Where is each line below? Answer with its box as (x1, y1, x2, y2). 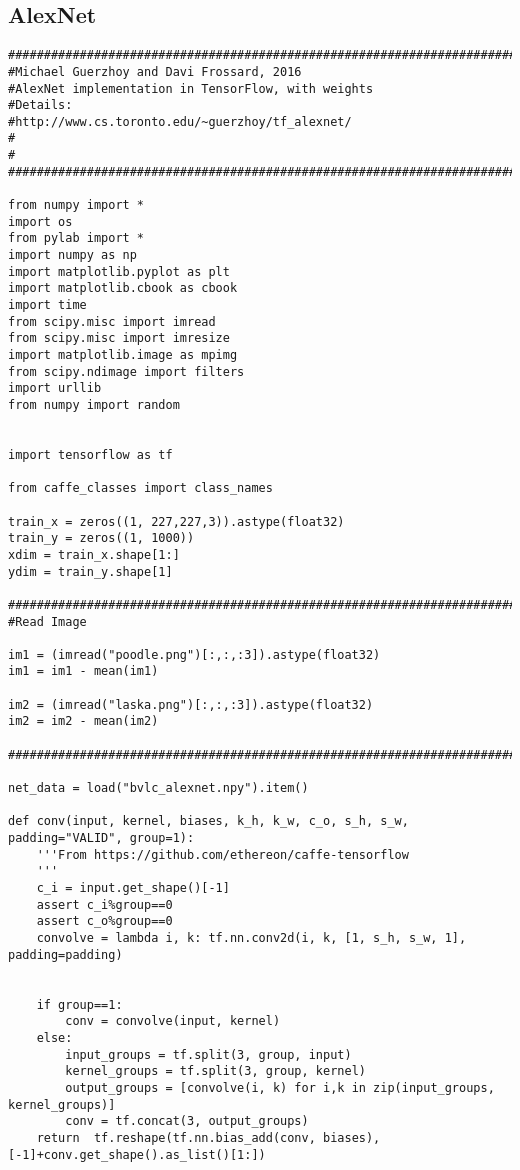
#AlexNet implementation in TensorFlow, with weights (8, 81, 374, 96)
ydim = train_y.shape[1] (8, 564, 173, 579)
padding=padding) (8, 947, 123, 962)
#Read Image (8, 614, 87, 629)
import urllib (8, 381, 102, 396)
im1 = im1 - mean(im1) (8, 664, 159, 679)
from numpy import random (8, 397, 180, 412)
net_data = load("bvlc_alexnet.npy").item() (8, 781, 309, 796)
